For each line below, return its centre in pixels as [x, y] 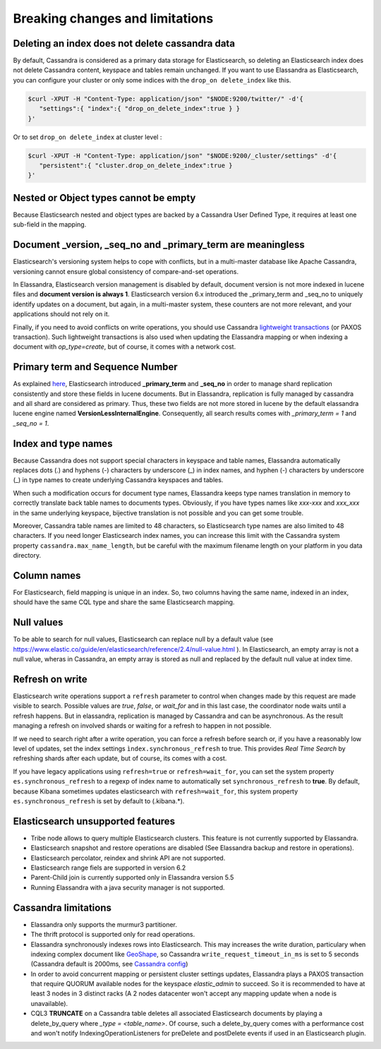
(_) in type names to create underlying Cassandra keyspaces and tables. [118, 480]
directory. [27, 556]
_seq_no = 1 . [31, 423]
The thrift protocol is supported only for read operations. [113, 935]
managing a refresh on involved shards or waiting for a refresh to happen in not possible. [142, 726]
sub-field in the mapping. [50, 224]
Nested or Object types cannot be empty [104, 198]
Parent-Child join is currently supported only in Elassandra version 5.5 [132, 877]
